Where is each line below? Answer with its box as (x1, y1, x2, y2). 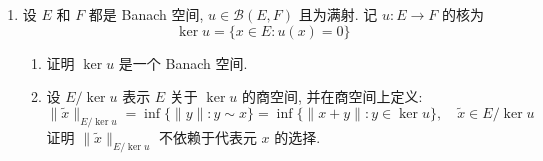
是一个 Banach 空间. (118, 52, 248, 73)
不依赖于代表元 (158, 126, 257, 147)
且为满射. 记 (298, 4, 378, 24)
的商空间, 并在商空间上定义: (242, 86, 423, 107)
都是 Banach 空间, (88, 4, 204, 24)
